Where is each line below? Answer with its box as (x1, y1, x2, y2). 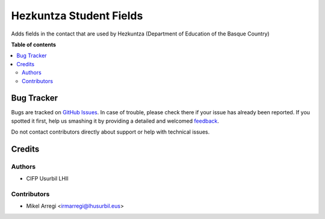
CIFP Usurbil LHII (26, 175, 69, 182)
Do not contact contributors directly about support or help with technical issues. (11, 128, 210, 135)
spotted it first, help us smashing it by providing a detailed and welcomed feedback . (11, 117, 220, 125)
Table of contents (11, 41, 57, 48)
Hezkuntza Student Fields (11, 9, 143, 22)
